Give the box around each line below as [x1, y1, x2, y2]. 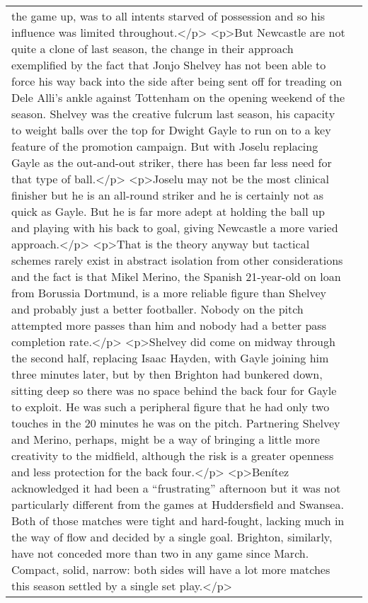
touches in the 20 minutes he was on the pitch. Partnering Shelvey [11, 415, 340, 431]
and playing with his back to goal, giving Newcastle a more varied [11, 219, 338, 236]
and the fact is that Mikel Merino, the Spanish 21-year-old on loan [11, 268, 341, 285]
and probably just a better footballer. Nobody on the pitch [11, 301, 304, 317]
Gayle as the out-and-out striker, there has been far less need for [11, 154, 332, 171]
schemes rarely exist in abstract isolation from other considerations [11, 252, 343, 268]
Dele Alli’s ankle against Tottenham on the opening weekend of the [11, 89, 345, 105]
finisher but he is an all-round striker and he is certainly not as [11, 187, 324, 203]
